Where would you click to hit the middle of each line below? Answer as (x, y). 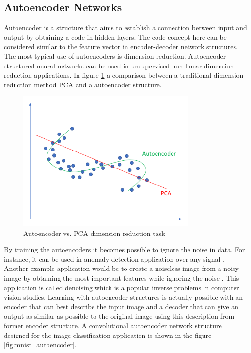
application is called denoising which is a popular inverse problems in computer (122, 287)
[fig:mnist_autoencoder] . (40, 345)
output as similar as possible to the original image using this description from (119, 316)
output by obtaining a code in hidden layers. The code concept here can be (115, 37)
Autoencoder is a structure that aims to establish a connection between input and (125, 27)
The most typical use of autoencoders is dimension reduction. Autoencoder (115, 56)
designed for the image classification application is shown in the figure (108, 335)
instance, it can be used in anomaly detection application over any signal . (114, 259)
